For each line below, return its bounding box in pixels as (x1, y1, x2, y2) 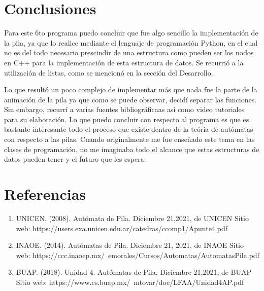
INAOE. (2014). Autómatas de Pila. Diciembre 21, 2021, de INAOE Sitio (16, 240, 244, 250)
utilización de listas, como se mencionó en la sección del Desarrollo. (4, 67, 213, 78)
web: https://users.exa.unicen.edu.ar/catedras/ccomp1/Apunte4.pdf (16, 223, 227, 233)
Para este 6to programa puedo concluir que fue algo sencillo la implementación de (4, 27, 258, 38)
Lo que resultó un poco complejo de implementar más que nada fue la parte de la (4, 84, 257, 95)
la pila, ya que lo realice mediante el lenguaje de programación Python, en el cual (4, 37, 258, 48)
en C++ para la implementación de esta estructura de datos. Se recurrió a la (4, 57, 244, 67)
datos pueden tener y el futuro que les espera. (4, 154, 146, 164)
